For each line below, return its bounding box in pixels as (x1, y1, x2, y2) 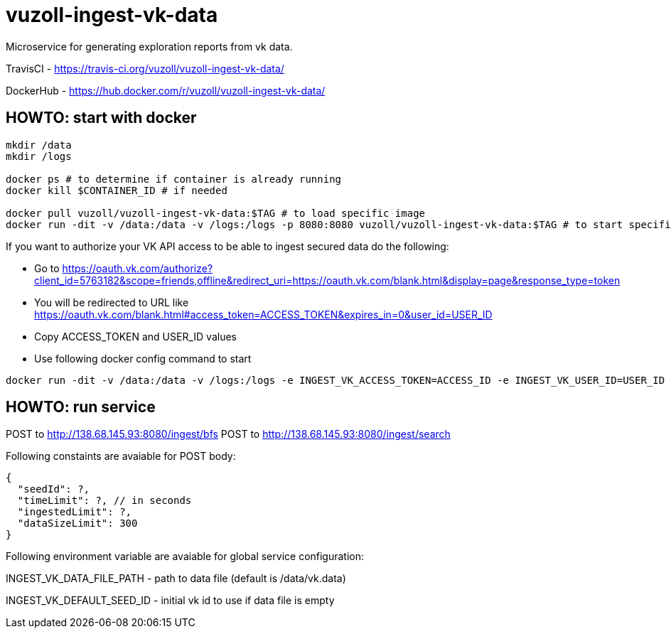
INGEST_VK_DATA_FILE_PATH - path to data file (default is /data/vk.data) (6, 572, 346, 585)
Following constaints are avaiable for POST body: (6, 450, 236, 463)
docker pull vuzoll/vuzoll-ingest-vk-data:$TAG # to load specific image (6, 207, 426, 219)
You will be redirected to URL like (34, 296, 189, 308)
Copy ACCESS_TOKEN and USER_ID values (34, 330, 237, 343)
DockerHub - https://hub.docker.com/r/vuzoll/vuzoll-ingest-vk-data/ (6, 84, 326, 97)
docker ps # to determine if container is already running (6, 173, 342, 185)
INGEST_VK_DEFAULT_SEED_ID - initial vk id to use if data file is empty (6, 594, 335, 607)
